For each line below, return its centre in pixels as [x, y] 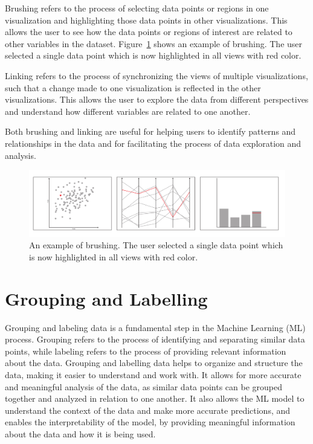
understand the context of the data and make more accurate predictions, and [148, 410]
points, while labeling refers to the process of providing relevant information [146, 351]
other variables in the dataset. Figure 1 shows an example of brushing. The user [154, 43]
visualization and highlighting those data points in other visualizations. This [146, 20]
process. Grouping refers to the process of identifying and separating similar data [155, 339]
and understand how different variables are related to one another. [128, 111]
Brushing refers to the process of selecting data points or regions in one [137, 8]
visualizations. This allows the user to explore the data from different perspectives [157, 99]
